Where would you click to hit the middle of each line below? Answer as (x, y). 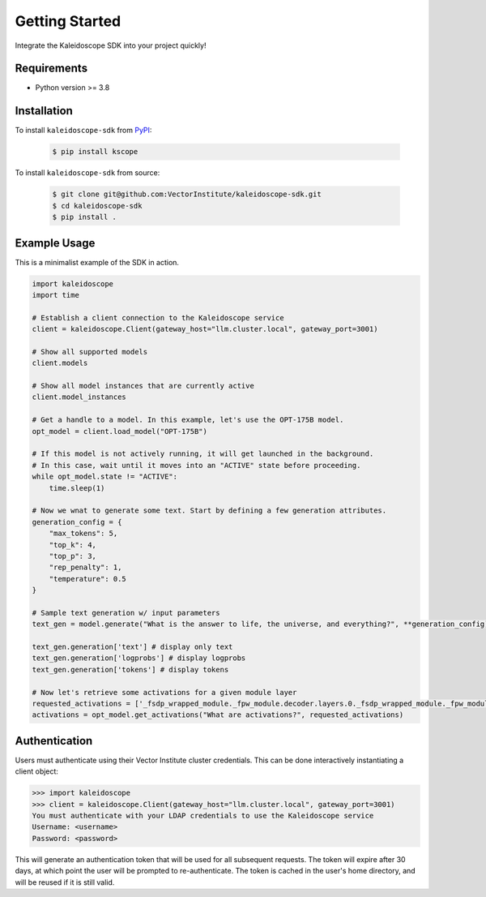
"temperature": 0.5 (88, 579)
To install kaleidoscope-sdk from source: (87, 173)
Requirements (51, 69)
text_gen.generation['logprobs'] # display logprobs (139, 658)
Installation (44, 111)
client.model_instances (79, 397)
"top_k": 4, (73, 545)
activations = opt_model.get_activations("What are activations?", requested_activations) (218, 715)
